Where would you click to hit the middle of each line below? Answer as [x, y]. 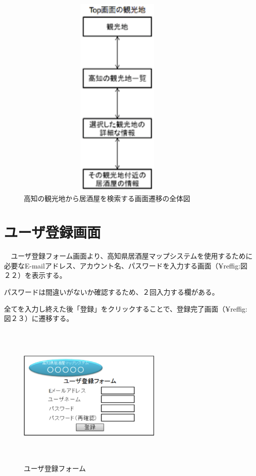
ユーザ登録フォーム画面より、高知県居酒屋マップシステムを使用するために [132, 256]
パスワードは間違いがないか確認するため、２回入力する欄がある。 [111, 292]
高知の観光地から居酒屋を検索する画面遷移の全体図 [107, 198]
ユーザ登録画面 [52, 232]
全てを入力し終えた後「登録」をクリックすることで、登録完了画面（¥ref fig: [126, 308]
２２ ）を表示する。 [35, 275]
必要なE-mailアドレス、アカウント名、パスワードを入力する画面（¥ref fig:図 [126, 265]
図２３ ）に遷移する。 [39, 318]
